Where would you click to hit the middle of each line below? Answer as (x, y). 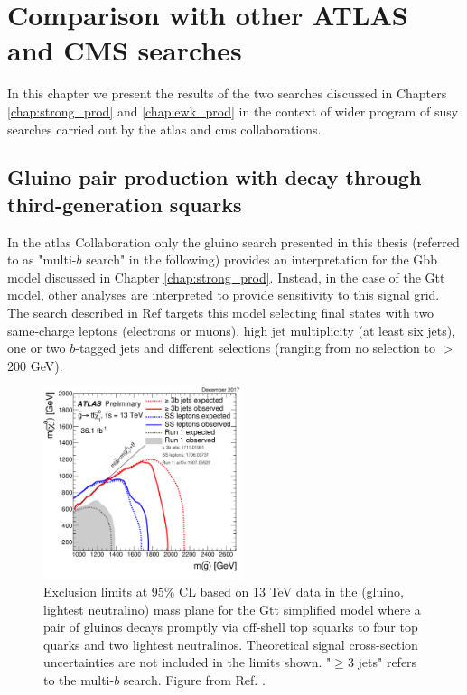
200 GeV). (35, 365)
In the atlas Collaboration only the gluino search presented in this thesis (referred (233, 241)
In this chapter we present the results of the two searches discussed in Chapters (227, 93)
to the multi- (79, 680)
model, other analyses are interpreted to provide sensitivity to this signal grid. (224, 295)
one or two (37, 348)
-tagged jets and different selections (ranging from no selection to (255, 348)
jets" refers (388, 662)
